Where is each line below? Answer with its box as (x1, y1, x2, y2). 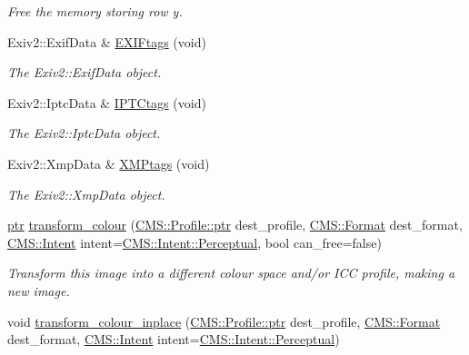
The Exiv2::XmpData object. (7, 184, 165, 203)
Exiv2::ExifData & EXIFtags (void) (7, 32, 206, 51)
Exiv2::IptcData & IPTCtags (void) (7, 93, 206, 112)
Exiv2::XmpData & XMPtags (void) (7, 153, 210, 173)
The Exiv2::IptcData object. (7, 123, 161, 143)
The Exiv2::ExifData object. (7, 63, 162, 82)
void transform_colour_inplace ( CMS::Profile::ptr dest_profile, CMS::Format (7, 311, 441, 330)
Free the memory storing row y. (7, 2, 183, 20)
